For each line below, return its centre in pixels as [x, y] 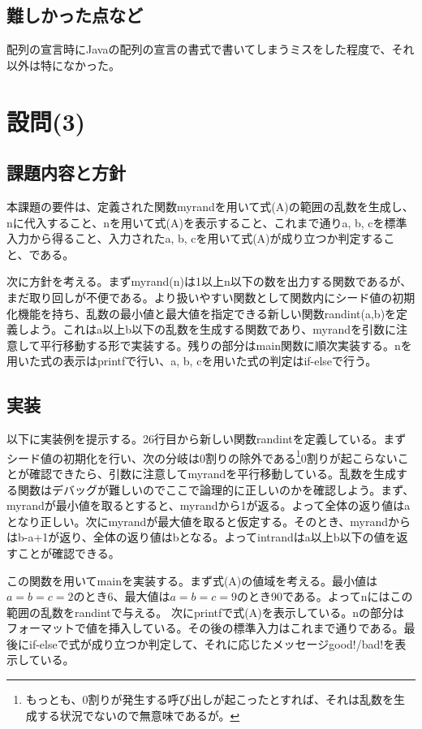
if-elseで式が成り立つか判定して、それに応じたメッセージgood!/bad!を [212, 643]
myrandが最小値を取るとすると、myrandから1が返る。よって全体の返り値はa [209, 505]
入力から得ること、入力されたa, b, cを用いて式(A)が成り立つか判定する [195, 238]
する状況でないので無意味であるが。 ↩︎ [138, 715]
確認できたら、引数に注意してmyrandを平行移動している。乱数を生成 [212, 473]
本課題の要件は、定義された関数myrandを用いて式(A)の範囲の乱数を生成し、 [210, 206]
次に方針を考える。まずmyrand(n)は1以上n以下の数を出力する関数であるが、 [209, 281]
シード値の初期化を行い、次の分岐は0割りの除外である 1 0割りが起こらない [202, 456]
